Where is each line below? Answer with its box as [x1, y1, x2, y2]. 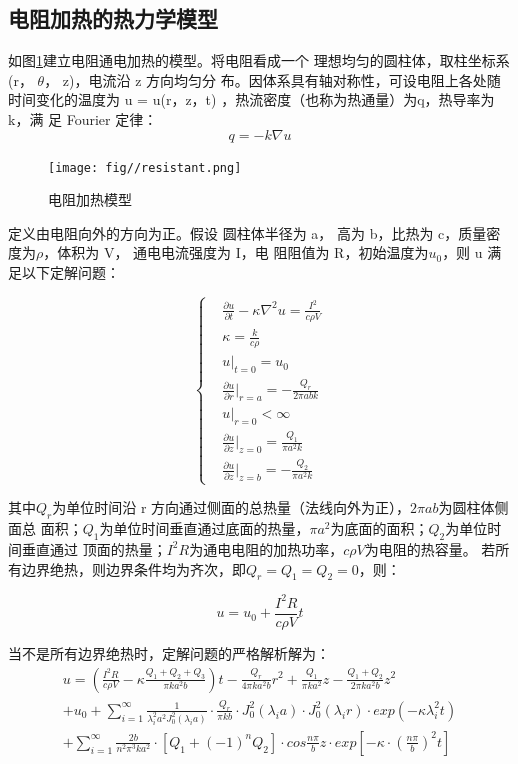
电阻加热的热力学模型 [8, 3, 218, 34]
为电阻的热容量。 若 [364, 538, 496, 559]
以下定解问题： [21, 262, 120, 283]
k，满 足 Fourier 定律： [8, 108, 158, 129]
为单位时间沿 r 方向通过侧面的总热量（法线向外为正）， [52, 497, 411, 518]
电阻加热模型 [48, 189, 132, 210]
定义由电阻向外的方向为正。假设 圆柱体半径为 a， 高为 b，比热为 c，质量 [8, 222, 487, 243]
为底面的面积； [330, 518, 429, 539]
